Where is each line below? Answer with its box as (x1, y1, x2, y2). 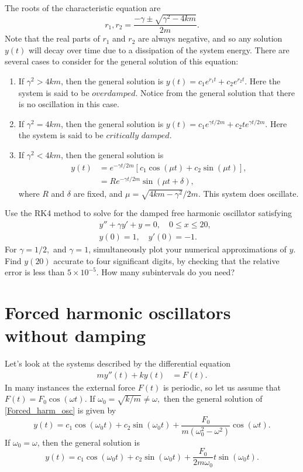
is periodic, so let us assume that (163, 381, 281, 393)
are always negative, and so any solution (137, 32, 283, 45)
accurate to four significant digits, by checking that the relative (53, 254, 280, 266)
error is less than (5, 266, 65, 278)
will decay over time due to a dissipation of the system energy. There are (29, 43, 290, 56)
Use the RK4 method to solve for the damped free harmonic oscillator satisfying (5, 207, 292, 219)
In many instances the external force (5, 381, 136, 393)
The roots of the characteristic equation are (5, 2, 161, 13)
